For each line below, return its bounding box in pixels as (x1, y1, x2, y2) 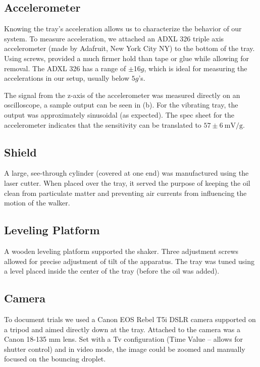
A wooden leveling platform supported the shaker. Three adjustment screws (4, 245, 239, 256)
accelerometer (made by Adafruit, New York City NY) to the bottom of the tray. (4, 43, 255, 54)
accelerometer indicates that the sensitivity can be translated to (4, 119, 201, 130)
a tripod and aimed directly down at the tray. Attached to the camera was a (4, 324, 241, 334)
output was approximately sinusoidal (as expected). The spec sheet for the (4, 109, 234, 120)
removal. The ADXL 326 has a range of (4, 63, 126, 73)
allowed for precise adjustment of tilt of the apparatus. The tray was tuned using (4, 255, 254, 266)
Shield (4, 144, 37, 160)
